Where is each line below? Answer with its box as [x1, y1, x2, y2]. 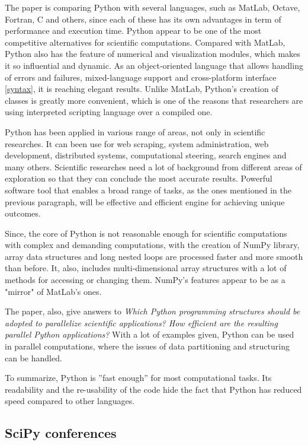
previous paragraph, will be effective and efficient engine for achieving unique [5, 195, 285, 208]
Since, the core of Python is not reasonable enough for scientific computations [5, 227, 287, 239]
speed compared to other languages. [5, 395, 135, 407]
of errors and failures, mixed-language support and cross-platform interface [5, 71, 277, 83]
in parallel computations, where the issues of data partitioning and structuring [5, 340, 290, 352]
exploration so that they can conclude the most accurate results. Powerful [5, 172, 272, 185]
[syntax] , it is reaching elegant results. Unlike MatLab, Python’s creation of [5, 82, 278, 95]
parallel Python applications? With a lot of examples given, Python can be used [5, 328, 294, 341]
